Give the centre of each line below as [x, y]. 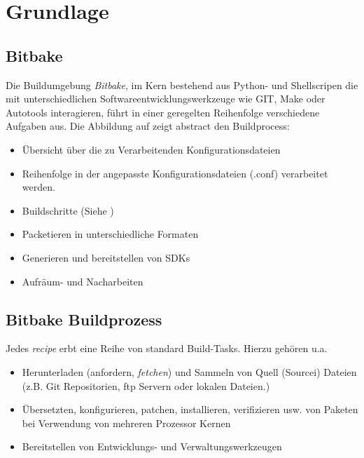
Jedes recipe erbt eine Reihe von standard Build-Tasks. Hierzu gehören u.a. [167, 348]
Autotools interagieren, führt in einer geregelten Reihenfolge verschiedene [163, 112]
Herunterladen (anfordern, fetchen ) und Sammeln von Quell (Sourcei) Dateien [189, 371]
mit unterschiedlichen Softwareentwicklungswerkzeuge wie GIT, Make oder [166, 99]
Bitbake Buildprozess [84, 319]
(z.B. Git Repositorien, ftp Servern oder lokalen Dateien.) [146, 385]
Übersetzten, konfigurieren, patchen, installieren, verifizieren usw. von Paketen [190, 409]
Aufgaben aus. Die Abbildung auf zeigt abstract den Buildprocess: [148, 126]
